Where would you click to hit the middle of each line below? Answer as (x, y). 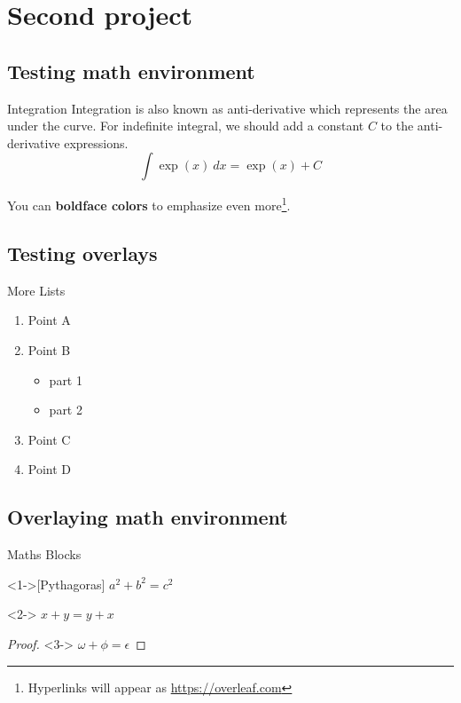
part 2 (66, 410)
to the (397, 126)
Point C (49, 439)
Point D (50, 469)
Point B (49, 350)
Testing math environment (131, 71)
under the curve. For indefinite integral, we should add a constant (186, 126)
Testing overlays (82, 253)
